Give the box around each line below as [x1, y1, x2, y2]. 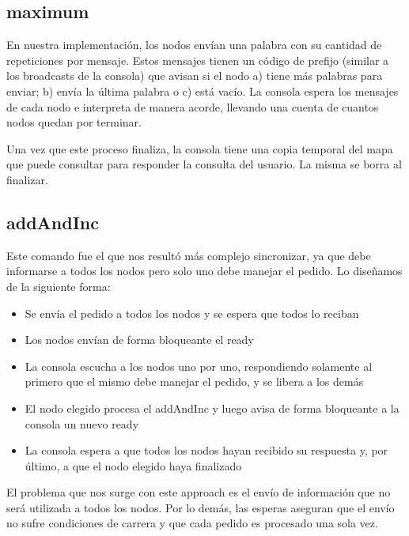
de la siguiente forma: [6, 277, 111, 294]
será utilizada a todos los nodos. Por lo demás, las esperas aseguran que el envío [6, 499, 395, 515]
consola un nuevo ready [25, 415, 139, 432]
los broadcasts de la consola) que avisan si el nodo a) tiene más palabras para [6, 67, 383, 84]
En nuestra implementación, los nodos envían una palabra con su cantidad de [6, 36, 382, 53]
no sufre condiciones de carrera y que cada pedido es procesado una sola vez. [6, 515, 378, 531]
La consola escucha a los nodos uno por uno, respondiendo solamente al [25, 357, 373, 374]
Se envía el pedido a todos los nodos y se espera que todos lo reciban [25, 304, 359, 321]
